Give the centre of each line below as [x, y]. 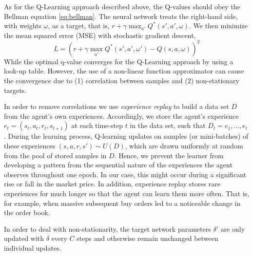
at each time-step [97, 125]
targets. [15, 90]
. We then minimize [218, 26]
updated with [24, 238]
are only [233, 229]
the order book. [27, 212]
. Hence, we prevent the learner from [169, 155]
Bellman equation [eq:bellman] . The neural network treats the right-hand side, [121, 16]
